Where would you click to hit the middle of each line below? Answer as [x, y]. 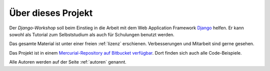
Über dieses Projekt [51, 13]
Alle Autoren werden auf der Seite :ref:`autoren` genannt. [68, 62]
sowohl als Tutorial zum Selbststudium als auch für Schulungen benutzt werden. [92, 34]
